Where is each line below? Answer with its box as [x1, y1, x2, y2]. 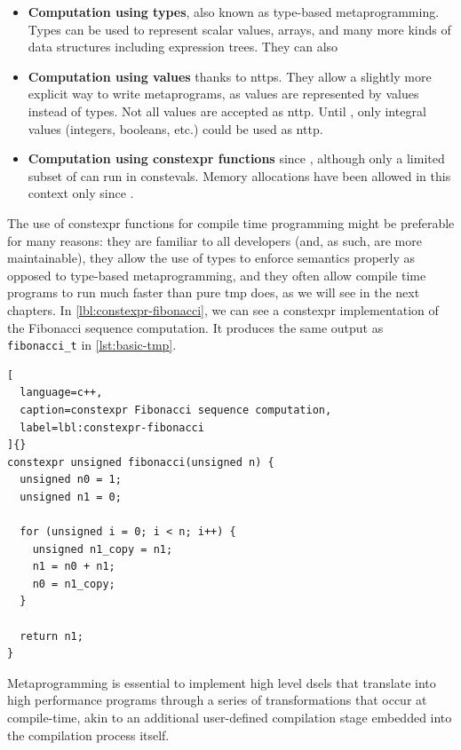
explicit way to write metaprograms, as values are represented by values [28, 84, 419, 103]
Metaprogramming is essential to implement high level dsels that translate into [7, 673, 436, 691]
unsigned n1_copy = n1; [32, 542, 173, 556]
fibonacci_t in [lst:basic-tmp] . [7, 336, 177, 354]
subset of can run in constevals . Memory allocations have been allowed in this [28, 166, 451, 185]
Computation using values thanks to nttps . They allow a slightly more [28, 67, 432, 85]
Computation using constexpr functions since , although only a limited [28, 149, 445, 168]
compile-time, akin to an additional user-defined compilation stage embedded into [7, 708, 452, 727]
